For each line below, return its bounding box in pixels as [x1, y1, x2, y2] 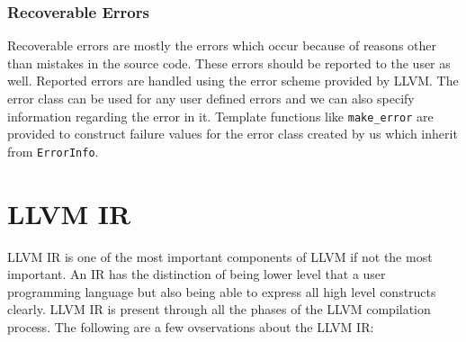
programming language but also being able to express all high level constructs [7, 282, 436, 301]
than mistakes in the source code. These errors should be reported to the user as [7, 53, 451, 72]
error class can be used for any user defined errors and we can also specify [7, 89, 415, 107]
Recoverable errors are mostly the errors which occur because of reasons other [7, 36, 437, 55]
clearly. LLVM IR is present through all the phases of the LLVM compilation [7, 300, 431, 319]
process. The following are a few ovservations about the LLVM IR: [7, 318, 374, 336]
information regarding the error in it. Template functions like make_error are [7, 106, 434, 125]
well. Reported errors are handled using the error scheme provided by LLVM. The [7, 71, 459, 90]
